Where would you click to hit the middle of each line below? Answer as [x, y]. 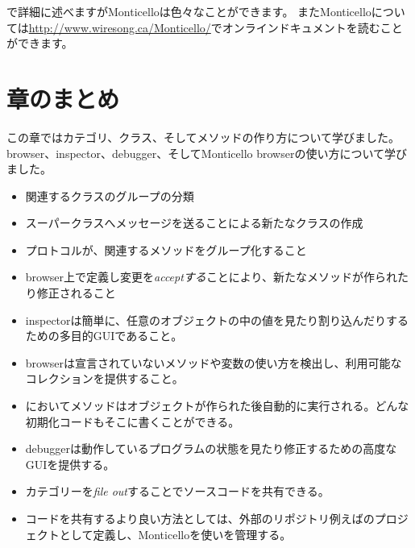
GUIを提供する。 [70, 464]
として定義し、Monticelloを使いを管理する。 [175, 534]
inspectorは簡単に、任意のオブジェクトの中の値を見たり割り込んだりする [217, 320]
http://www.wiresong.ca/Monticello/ [120, 27]
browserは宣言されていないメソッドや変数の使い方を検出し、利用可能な [214, 362]
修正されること [76, 293]
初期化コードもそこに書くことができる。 [133, 421]
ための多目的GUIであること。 [104, 336]
